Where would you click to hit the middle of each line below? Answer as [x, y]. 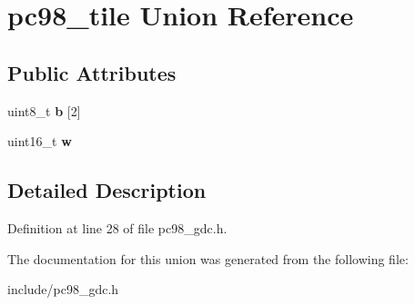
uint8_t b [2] [44, 110]
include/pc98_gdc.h [63, 289]
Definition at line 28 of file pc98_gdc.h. [117, 227]
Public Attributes [92, 72]
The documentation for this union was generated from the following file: [208, 258]
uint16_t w [40, 141]
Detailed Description [107, 190]
